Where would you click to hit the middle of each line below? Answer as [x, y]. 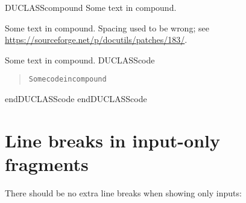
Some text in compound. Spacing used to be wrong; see [107, 27]
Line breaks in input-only [113, 140]
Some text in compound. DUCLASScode [80, 60]
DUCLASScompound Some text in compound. [91, 7]
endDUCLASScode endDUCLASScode [76, 99]
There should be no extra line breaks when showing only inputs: [123, 192]
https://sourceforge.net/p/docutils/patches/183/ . [96, 40]
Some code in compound [68, 79]
